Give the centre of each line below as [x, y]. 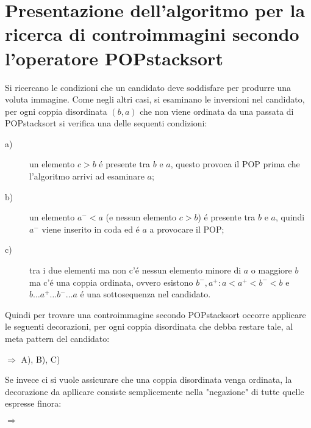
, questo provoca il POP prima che [235, 164]
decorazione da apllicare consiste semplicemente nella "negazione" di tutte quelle [155, 391]
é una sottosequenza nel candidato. [145, 294]
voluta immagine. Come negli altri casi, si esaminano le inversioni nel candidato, [155, 99]
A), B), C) [41, 359]
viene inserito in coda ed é [91, 229]
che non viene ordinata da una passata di [217, 111]
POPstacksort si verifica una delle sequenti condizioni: [106, 123]
